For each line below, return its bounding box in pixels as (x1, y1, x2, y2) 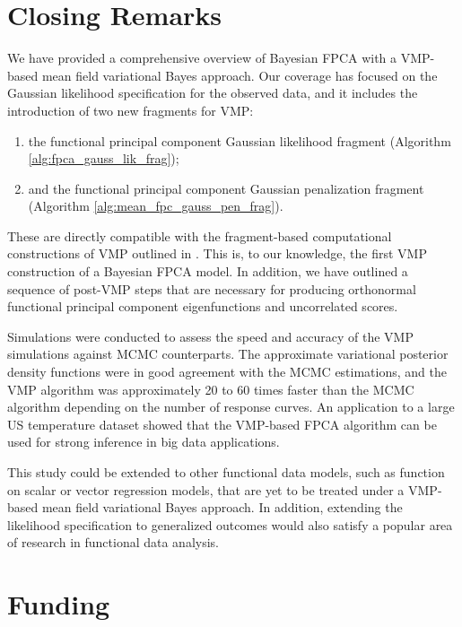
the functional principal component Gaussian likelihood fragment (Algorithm (28, 131, 451, 150)
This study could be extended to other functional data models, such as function (7, 463, 445, 481)
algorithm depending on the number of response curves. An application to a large (7, 397, 455, 416)
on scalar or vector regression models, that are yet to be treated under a (7, 480, 405, 499)
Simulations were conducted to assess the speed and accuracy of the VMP (7, 327, 414, 345)
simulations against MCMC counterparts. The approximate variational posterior (7, 344, 449, 363)
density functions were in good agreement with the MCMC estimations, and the (7, 362, 447, 381)
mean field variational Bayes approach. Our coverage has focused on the (41, 65, 438, 84)
